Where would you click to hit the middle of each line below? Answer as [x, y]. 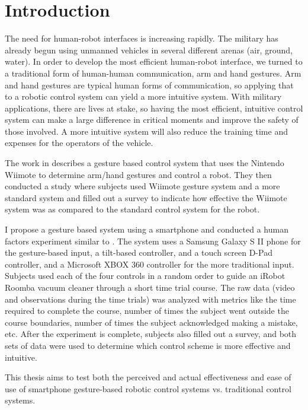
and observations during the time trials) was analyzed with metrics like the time [150, 299]
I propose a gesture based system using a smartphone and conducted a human [147, 229]
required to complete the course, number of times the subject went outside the [147, 311]
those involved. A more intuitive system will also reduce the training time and [146, 131]
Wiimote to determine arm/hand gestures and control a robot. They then [138, 174]
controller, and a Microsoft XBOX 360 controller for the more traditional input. [150, 264]
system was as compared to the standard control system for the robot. [132, 209]
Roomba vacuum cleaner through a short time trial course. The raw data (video [150, 287]
